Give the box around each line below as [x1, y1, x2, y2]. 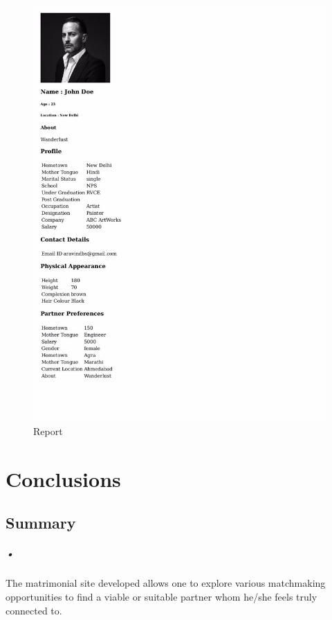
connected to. [6, 603, 62, 617]
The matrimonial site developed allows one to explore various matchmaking [6, 576, 326, 590]
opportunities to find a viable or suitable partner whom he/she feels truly [6, 590, 317, 604]
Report [33, 424, 63, 439]
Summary [6, 512, 76, 533]
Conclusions [6, 464, 121, 493]
